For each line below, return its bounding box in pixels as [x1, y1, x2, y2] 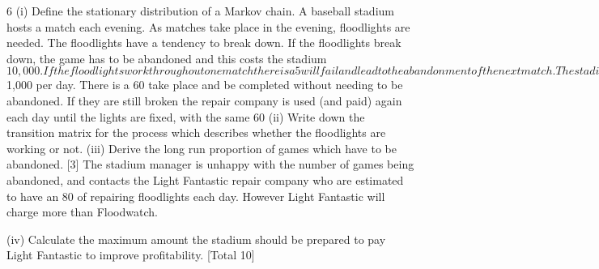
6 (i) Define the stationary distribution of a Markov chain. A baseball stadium [6, 2, 394, 19]
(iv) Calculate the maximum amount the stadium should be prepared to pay [6, 230, 386, 247]
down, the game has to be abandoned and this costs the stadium [6, 49, 327, 66]
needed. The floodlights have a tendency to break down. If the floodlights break [6, 34, 401, 51]
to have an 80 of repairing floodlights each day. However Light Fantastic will [6, 187, 385, 204]
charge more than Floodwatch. [6, 203, 158, 220]
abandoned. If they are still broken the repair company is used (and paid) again [6, 92, 402, 109]
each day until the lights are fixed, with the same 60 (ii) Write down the [6, 108, 365, 125]
